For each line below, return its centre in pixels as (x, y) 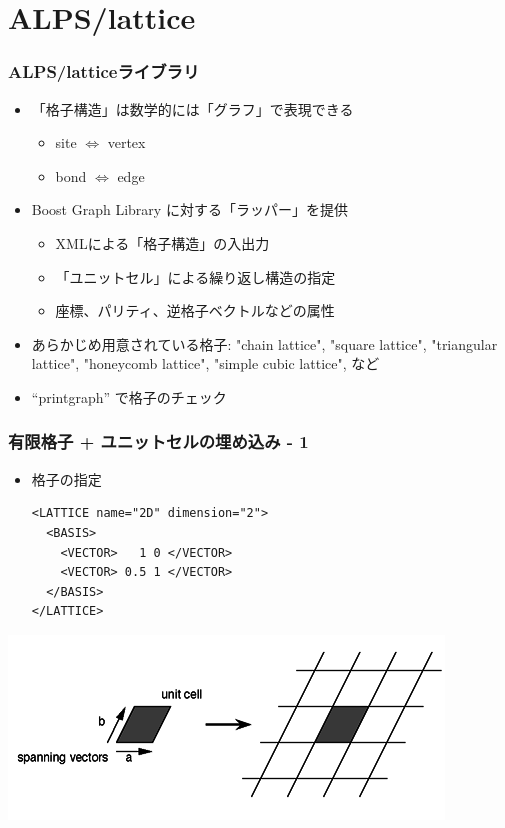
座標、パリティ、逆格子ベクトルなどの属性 (195, 310)
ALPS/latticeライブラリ (104, 71)
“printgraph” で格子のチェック (129, 396)
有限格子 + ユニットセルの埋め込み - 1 (158, 441)
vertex (126, 142)
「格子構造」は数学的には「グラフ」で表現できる (192, 108)
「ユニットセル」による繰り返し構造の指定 (195, 276)
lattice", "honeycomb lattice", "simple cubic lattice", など (205, 363)
